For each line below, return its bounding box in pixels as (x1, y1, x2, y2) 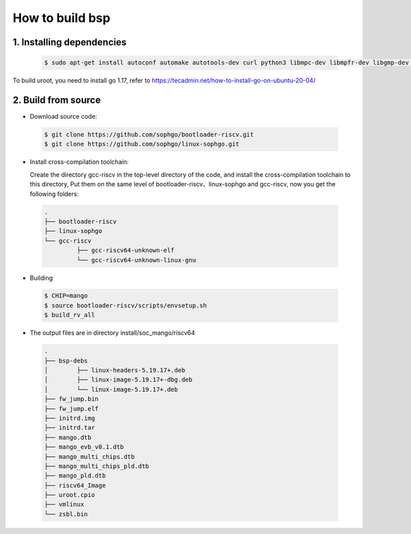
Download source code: (29, 112, 97, 121)
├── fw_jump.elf (44, 404, 99, 413)
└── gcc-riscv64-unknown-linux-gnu (76, 256, 197, 264)
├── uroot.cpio (44, 491, 95, 499)
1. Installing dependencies (12, 36, 127, 48)
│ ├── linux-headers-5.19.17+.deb (44, 367, 186, 374)
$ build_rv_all (44, 311, 95, 319)
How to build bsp (12, 10, 111, 25)
